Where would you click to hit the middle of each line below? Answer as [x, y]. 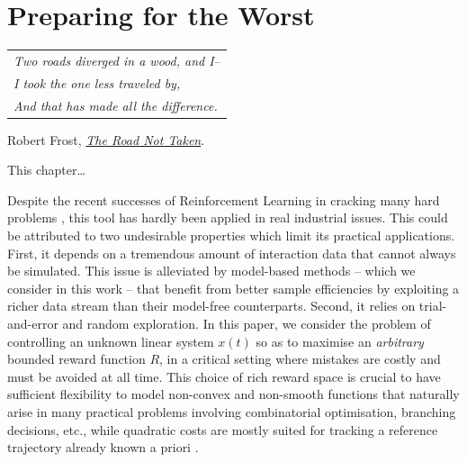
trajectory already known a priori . [103, 447]
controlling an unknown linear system [111, 341]
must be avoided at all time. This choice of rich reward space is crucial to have [224, 376]
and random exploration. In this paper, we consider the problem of [247, 323]
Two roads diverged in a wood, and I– [117, 60]
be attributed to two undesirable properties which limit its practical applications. [231, 236]
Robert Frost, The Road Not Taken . [106, 139]
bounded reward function [76, 359]
